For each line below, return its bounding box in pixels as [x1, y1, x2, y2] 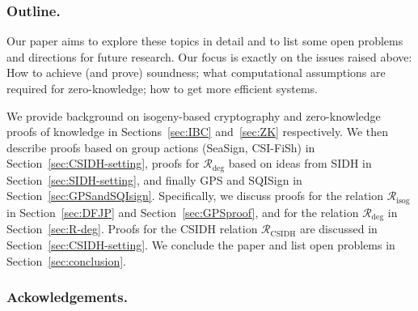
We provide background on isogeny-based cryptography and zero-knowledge [6, 107, 381, 124]
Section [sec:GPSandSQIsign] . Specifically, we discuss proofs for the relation [6, 187, 384, 204]
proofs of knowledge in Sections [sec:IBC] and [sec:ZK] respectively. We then [6, 123, 389, 140]
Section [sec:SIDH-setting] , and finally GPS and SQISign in [6, 171, 302, 188]
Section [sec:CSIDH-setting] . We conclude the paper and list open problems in [6, 236, 395, 253]
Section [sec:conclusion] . [6, 252, 126, 269]
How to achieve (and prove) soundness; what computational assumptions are [6, 64, 386, 81]
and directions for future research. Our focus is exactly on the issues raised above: [6, 48, 412, 65]
